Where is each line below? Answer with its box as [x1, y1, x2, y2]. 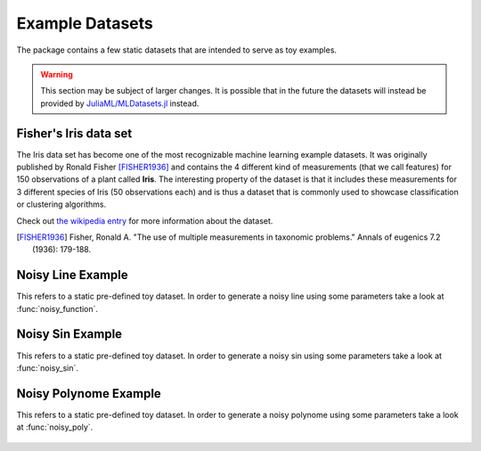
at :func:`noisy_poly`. [16, 422, 94, 432]
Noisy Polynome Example [16, 386, 162, 401]
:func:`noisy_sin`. [16, 362, 79, 373]
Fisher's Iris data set [16, 126, 133, 141]
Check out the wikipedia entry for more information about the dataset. [16, 215, 273, 226]
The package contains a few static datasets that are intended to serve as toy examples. [16, 45, 338, 55]
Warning [40, 69, 73, 79]
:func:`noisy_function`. [16, 303, 98, 314]
